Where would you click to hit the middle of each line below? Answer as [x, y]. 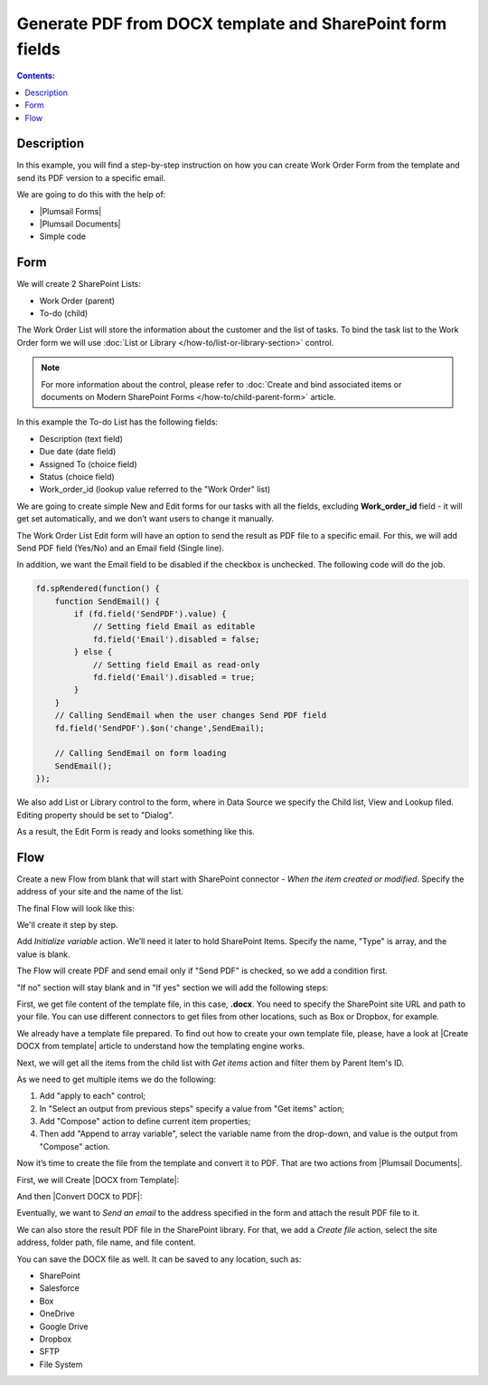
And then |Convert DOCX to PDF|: [80, 1197]
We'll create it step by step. [67, 925]
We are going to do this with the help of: [91, 195]
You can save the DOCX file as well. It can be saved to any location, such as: [159, 1259]
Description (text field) [81, 438]
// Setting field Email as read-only [176, 664]
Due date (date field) [78, 452]
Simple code [62, 236]
